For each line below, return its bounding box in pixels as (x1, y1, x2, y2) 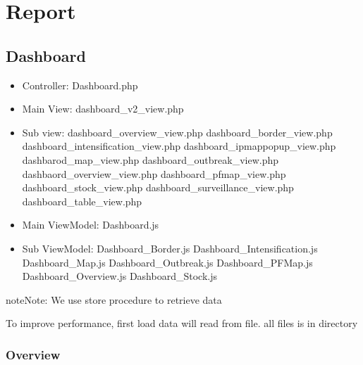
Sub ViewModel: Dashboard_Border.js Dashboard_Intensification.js (22, 241, 318, 255)
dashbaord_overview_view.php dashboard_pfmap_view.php (22, 166, 286, 181)
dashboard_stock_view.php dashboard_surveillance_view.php (22, 180, 294, 195)
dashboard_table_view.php (22, 193, 142, 208)
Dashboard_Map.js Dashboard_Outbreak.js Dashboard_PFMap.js (22, 255, 313, 269)
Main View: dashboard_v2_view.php (22, 101, 184, 116)
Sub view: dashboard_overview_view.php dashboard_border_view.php (22, 124, 333, 139)
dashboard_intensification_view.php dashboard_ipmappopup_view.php (22, 139, 336, 153)
